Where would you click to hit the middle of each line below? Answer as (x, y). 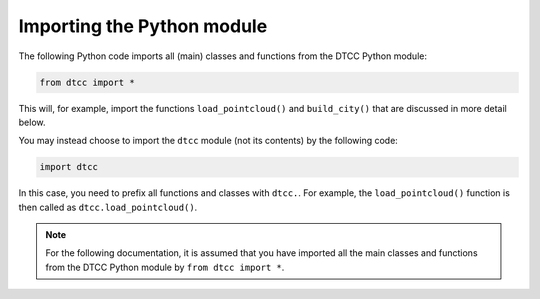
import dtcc (69, 167)
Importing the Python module (143, 26)
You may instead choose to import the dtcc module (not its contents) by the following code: (208, 141)
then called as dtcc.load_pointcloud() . (108, 207)
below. (32, 122)
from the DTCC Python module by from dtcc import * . (165, 267)
